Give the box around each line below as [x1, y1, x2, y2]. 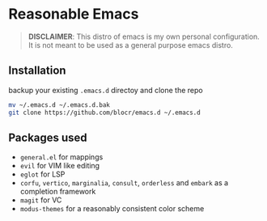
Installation [8, 64, 66, 78]
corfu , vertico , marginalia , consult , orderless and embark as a [19, 178, 229, 188]
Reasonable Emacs [8, 5, 139, 23]
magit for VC [19, 195, 62, 205]
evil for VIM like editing [19, 161, 100, 171]
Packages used [8, 130, 87, 144]
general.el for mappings [19, 152, 104, 162]
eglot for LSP [19, 169, 66, 179]
